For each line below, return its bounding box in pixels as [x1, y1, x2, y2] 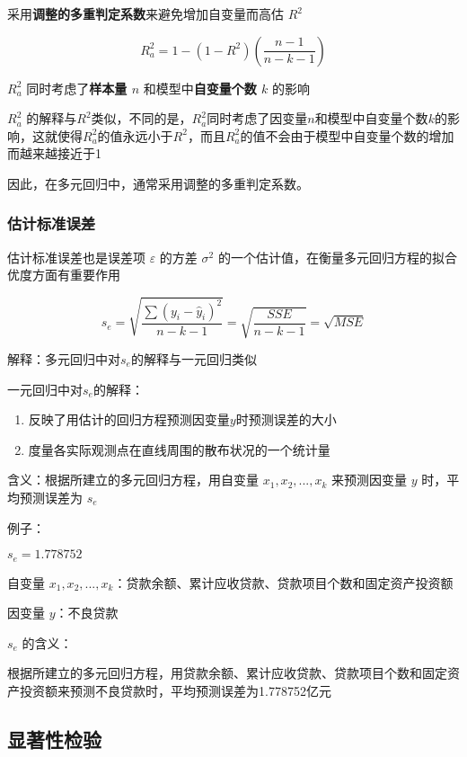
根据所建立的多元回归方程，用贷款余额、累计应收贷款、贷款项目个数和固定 [7, 663, 447, 682]
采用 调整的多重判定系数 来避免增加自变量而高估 [7, 4, 284, 22]
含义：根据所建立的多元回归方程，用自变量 [7, 470, 259, 489]
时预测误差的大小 [235, 410, 337, 429]
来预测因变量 [331, 470, 408, 489]
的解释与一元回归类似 [130, 349, 257, 368]
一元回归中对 [7, 379, 83, 398]
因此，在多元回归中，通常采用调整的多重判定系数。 [7, 174, 309, 192]
